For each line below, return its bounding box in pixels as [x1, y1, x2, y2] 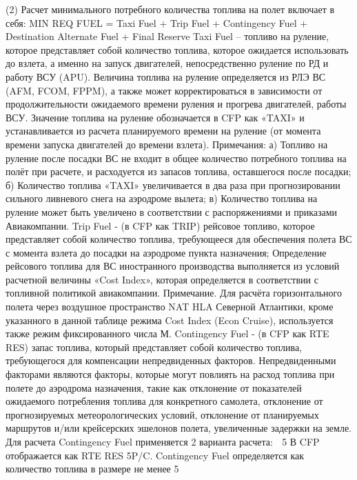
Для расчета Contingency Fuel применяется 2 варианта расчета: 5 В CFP [6, 434, 320, 448]
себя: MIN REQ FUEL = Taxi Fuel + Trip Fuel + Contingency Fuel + [6, 15, 308, 30]
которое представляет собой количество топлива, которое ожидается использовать [6, 42, 349, 57]
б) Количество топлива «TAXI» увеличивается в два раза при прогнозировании [6, 177, 340, 192]
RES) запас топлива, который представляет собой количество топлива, [6, 339, 303, 354]
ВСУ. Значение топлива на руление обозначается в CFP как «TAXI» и [6, 110, 305, 124]
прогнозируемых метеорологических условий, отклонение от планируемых [6, 407, 319, 421]
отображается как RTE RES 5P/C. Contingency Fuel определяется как [6, 448, 305, 462]
